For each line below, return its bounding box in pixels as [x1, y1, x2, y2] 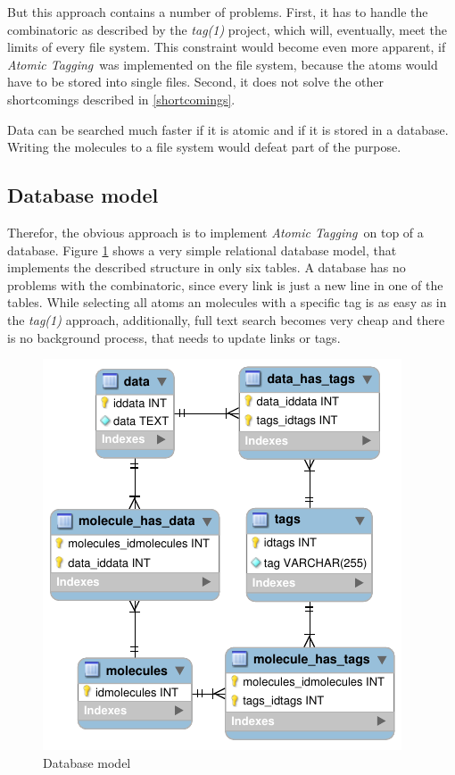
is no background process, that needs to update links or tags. [7, 328, 341, 346]
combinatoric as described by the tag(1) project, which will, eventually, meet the [7, 20, 447, 38]
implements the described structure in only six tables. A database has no [7, 258, 406, 277]
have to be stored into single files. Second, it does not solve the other [7, 72, 384, 91]
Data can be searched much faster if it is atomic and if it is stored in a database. [7, 120, 449, 138]
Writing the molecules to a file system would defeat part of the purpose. [7, 137, 401, 156]
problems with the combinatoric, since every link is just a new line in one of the [7, 275, 443, 294]
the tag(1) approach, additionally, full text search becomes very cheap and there [7, 310, 445, 329]
